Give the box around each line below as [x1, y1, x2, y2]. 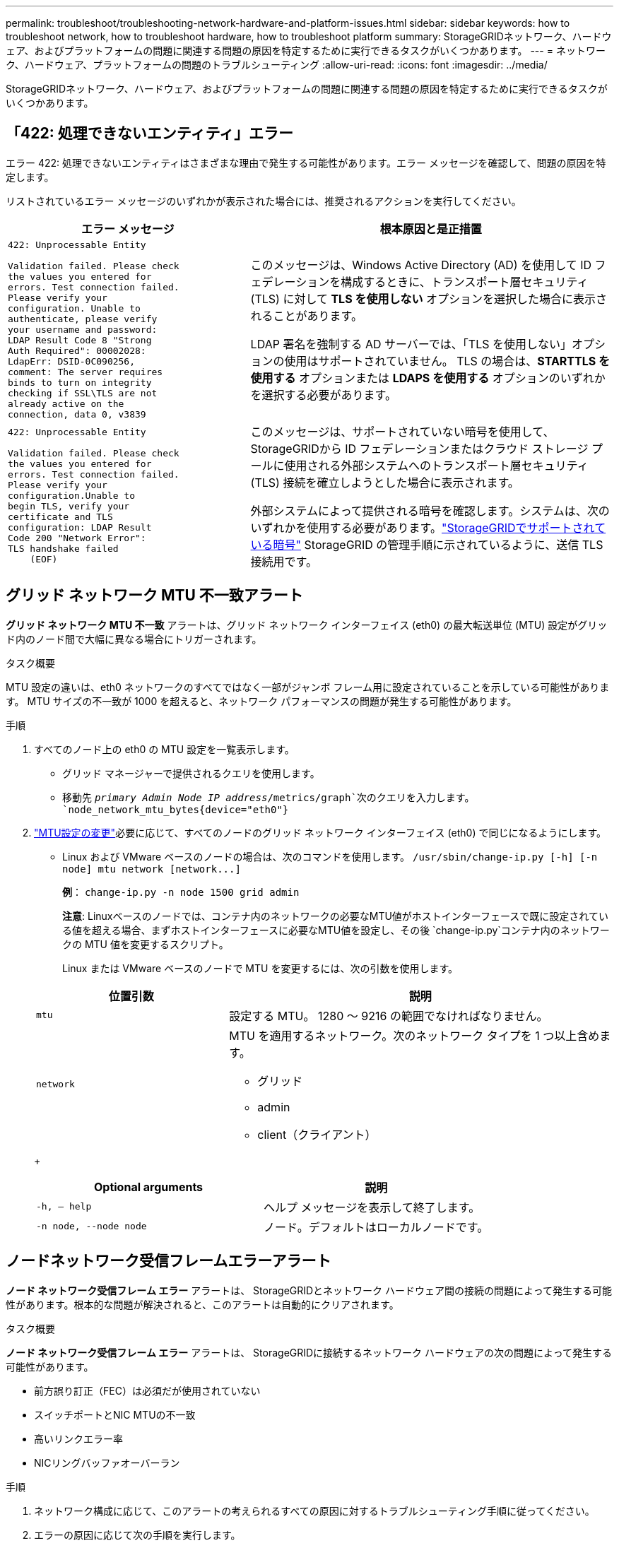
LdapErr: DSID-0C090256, [8, 355, 136, 367]
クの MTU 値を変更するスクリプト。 [62, 938, 229, 950]
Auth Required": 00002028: [8, 345, 146, 356]
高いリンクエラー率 [34, 1432, 123, 1445]
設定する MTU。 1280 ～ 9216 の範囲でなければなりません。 [229, 1008, 548, 1023]
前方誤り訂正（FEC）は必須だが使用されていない [34, 1384, 261, 1397]
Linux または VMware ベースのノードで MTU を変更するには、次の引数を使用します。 [62, 962, 459, 974]
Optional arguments [94, 1179, 204, 1194]
